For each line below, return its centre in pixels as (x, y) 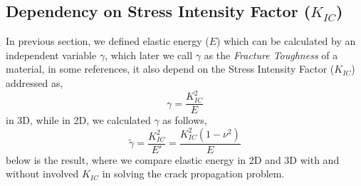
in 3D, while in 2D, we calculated (78, 120)
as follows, (185, 120)
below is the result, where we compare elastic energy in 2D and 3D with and (173, 159)
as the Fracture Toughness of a (271, 55)
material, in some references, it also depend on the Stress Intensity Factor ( (170, 69)
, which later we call (149, 55)
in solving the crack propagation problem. (193, 174)
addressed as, (35, 82)
